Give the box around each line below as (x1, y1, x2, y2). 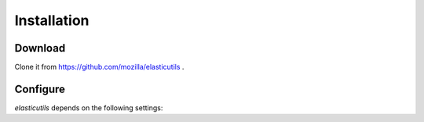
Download (14, 41, 66, 55)
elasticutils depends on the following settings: (14, 102, 163, 113)
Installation (14, 12, 90, 29)
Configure (14, 82, 66, 95)
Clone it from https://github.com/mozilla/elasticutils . (14, 63, 185, 72)
